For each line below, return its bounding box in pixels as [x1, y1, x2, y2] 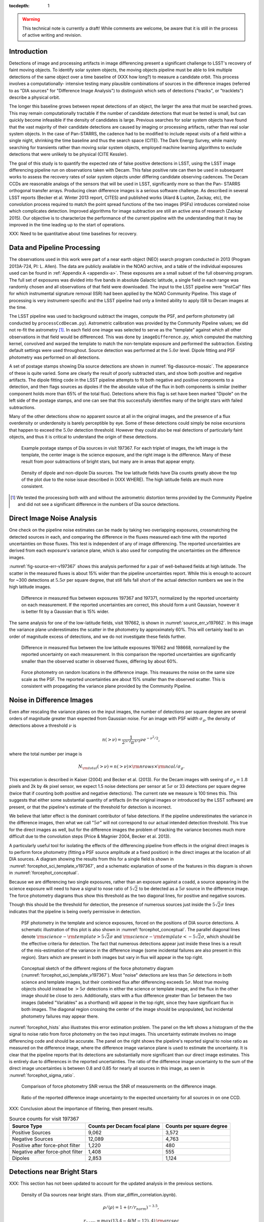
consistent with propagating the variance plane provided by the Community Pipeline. [21, 683, 192, 689]
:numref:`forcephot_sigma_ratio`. [9, 1072, 75, 1078]
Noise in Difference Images [9, 696, 93, 704]
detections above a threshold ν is [9, 722, 77, 728]
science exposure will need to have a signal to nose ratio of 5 [9, 885, 133, 892]
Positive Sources [12, 1129, 51, 1136]
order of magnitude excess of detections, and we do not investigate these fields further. [9, 633, 186, 639]
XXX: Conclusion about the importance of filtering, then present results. [9, 1105, 154, 1112]
